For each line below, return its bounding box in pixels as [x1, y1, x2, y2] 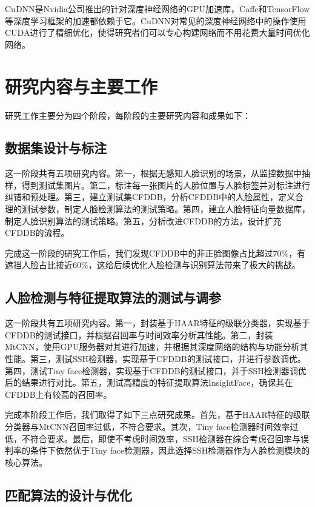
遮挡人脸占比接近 [5, 258, 73, 271]
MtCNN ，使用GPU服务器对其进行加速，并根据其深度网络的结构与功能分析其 [5, 340, 308, 353]
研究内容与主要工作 [5, 73, 158, 98]
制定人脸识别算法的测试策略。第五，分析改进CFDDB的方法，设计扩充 [5, 214, 282, 227]
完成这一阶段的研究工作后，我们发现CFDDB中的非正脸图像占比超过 [5, 246, 273, 259]
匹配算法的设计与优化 [5, 485, 132, 504]
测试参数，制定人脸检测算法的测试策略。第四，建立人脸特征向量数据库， [21, 203, 310, 215]
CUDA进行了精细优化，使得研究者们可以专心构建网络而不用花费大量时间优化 [5, 26, 310, 39]
